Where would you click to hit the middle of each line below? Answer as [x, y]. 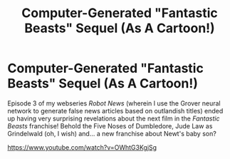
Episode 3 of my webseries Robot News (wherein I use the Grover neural [114, 103]
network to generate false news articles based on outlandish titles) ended [115, 111]
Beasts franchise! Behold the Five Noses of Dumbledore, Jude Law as [110, 125]
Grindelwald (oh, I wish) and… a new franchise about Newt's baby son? [112, 133]
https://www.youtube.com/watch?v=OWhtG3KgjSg [82, 147]
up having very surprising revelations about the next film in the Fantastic [114, 118]
